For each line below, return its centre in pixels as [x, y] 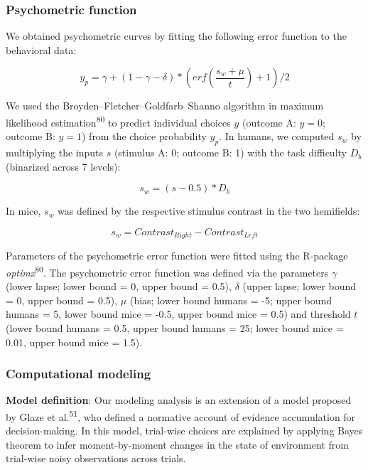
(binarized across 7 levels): [63, 166]
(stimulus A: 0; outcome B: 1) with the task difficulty [230, 153]
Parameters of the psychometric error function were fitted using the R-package [177, 256]
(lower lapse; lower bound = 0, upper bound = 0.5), [119, 286]
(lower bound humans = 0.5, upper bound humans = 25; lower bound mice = [175, 327]
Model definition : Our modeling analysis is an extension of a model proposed [179, 400]
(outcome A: [269, 122]
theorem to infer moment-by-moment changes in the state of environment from [177, 444]
